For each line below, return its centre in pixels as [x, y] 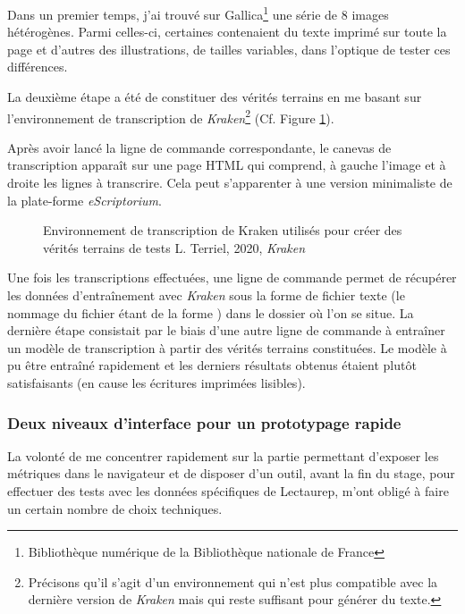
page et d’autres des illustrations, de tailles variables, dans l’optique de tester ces [229, 49]
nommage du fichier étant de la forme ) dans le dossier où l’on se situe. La [211, 312]
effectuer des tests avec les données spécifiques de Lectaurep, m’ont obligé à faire [228, 491]
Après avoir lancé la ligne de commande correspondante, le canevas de [199, 147]
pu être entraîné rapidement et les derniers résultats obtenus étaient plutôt [212, 365]
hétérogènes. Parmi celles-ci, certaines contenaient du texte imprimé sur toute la [227, 32]
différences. [38, 67]
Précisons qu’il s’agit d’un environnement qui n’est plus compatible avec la [233, 581]
